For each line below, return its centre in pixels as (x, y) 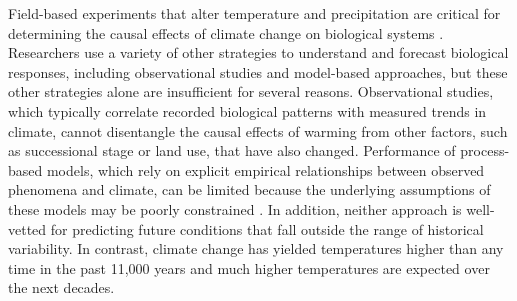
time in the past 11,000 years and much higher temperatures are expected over (249, 267)
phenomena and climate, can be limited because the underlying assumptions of (249, 189)
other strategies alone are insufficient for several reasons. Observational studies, (251, 91)
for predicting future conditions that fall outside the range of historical (267, 228)
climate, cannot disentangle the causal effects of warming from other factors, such (258, 130)
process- (485, 150)
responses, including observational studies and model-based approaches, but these (258, 71)
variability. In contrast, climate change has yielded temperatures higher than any (256, 248)
